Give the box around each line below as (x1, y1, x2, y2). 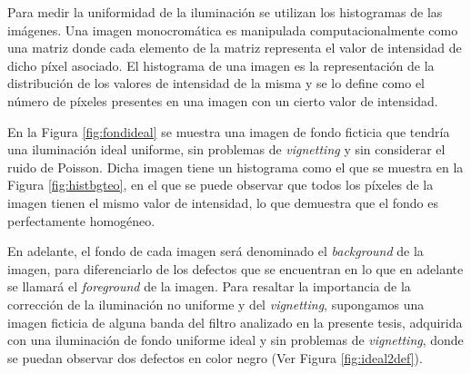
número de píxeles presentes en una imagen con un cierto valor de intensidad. (7, 91, 438, 110)
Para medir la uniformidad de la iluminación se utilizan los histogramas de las (7, 3, 443, 21)
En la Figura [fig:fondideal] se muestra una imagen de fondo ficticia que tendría (7, 122, 450, 141)
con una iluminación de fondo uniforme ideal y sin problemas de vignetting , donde (7, 330, 464, 349)
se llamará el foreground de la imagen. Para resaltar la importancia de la (7, 277, 411, 296)
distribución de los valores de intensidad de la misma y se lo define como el (7, 74, 425, 93)
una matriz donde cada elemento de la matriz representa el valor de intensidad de (7, 38, 462, 57)
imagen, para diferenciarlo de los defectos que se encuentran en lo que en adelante (7, 259, 464, 278)
